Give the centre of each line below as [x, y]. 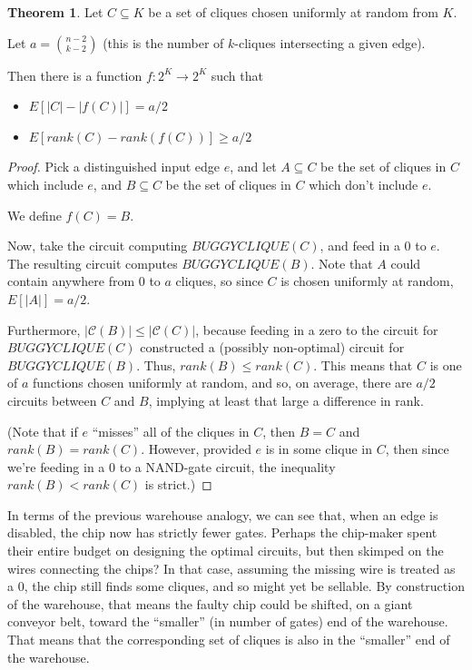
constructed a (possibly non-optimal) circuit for [272, 347]
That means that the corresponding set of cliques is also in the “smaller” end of [229, 640]
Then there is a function [75, 75]
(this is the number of [163, 42]
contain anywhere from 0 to [84, 281]
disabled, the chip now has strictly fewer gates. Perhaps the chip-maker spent [222, 532]
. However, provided [196, 449]
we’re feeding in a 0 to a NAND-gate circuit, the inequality [172, 466]
